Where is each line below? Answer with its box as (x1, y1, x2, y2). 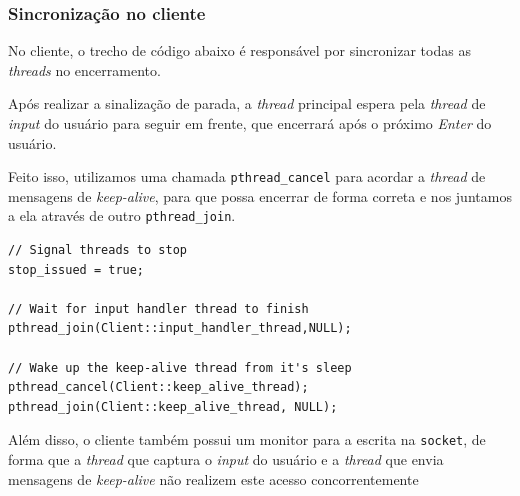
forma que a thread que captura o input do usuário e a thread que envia (8, 449, 444, 470)
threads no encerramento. (8, 59, 161, 80)
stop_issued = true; (8, 262, 145, 277)
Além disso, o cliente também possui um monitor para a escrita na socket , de (8, 429, 486, 450)
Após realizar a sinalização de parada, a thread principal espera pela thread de (8, 93, 486, 114)
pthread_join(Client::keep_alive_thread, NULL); (8, 399, 338, 414)
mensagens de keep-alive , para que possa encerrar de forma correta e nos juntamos (8, 185, 512, 206)
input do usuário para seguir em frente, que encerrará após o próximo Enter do (8, 113, 492, 133)
